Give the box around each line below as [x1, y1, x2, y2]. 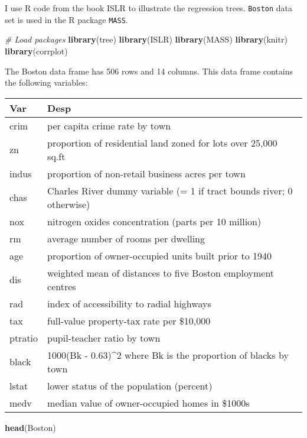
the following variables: [5, 76, 88, 89]
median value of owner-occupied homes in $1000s [47, 395, 250, 410]
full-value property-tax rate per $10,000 [47, 313, 211, 327]
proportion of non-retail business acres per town [47, 166, 246, 180]
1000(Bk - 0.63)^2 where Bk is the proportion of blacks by [47, 348, 289, 362]
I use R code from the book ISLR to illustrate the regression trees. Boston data [5, 2, 293, 14]
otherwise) [47, 197, 90, 211]
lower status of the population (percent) [47, 378, 213, 392]
